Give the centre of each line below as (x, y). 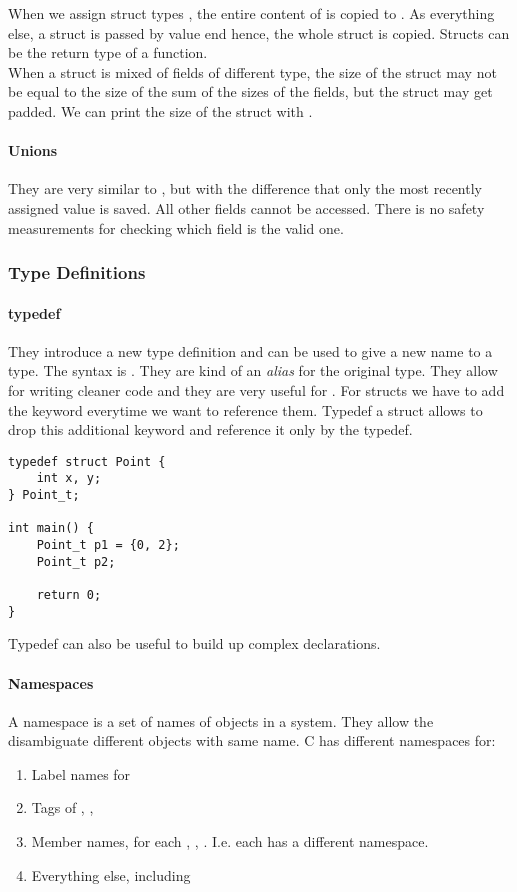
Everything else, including (111, 874)
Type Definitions (77, 272)
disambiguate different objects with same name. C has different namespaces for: (252, 740)
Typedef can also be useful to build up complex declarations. (194, 643)
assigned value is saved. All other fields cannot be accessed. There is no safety (246, 207)
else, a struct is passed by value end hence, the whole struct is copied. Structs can (259, 32)
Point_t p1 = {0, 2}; (108, 545)
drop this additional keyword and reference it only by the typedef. (210, 429)
